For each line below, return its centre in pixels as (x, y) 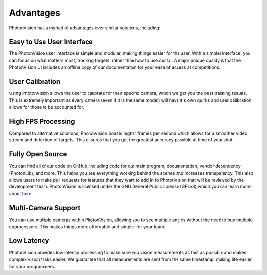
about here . (21, 193)
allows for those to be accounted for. (46, 107)
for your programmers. (32, 266)
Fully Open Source (38, 154)
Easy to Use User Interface (51, 42)
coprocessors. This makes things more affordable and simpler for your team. (87, 226)
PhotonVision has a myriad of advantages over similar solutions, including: (85, 28)
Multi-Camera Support (45, 208)
